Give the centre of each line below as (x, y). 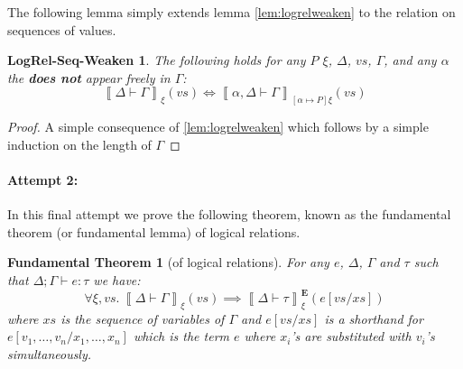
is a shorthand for (374, 318)
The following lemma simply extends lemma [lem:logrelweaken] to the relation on (231, 12)
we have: (117, 280)
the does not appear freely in (89, 77)
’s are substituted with (351, 336)
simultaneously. (50, 354)
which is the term (181, 336)
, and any (410, 60)
